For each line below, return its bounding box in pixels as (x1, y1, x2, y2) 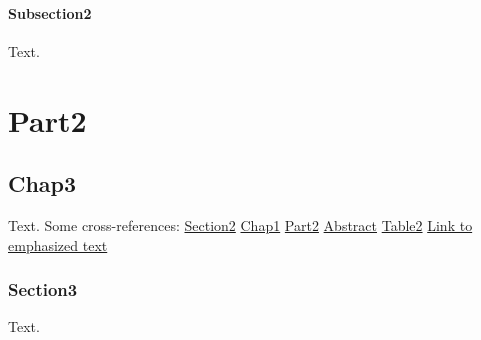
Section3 (8, 277, 78, 302)
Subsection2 (8, 2, 92, 23)
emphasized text (8, 234, 108, 255)
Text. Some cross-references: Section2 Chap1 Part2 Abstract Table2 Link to (8, 214, 473, 235)
